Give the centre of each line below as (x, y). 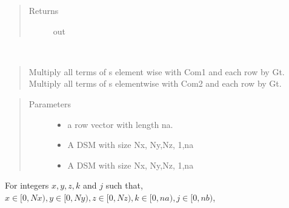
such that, (124, 185)
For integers (27, 185)
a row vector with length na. (120, 124)
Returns (44, 10)
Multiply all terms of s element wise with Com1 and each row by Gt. (157, 71)
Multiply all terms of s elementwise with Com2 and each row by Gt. (155, 83)
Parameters (50, 103)
